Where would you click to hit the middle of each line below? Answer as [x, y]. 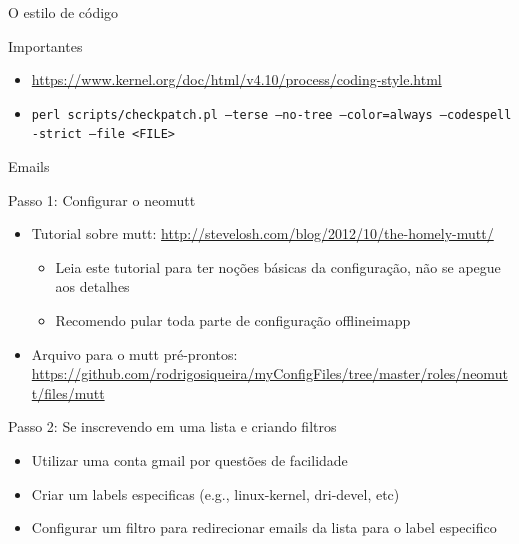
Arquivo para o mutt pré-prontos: [134, 353]
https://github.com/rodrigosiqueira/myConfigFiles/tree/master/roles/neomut [269, 373]
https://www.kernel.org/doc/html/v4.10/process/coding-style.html [236, 79]
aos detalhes [92, 286]
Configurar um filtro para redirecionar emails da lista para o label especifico [264, 527]
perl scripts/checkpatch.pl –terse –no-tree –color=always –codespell [271, 114]
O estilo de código [63, 12]
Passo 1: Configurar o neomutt [102, 199]
